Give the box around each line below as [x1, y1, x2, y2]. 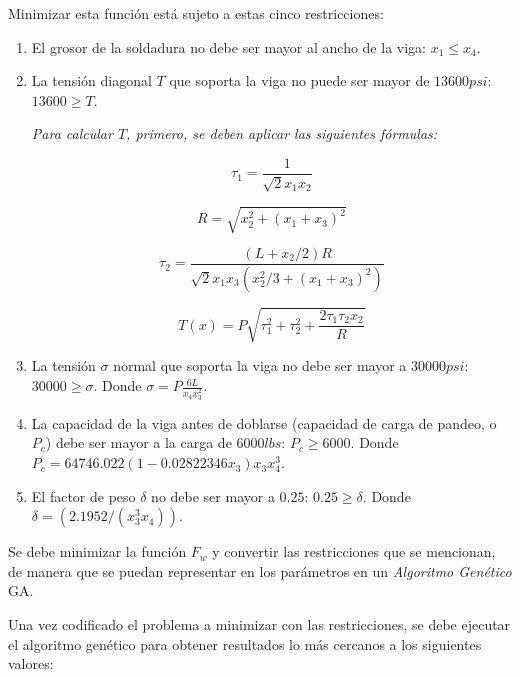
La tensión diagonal [31, 70, 152, 91]
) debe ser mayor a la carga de [45, 432, 232, 453]
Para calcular [31, 123, 113, 144]
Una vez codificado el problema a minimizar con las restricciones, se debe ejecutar [8, 614, 511, 635]
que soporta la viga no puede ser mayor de [169, 70, 430, 91]
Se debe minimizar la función [8, 541, 187, 562]
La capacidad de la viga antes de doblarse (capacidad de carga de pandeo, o [31, 412, 497, 433]
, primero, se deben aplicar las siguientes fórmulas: [126, 123, 438, 144]
